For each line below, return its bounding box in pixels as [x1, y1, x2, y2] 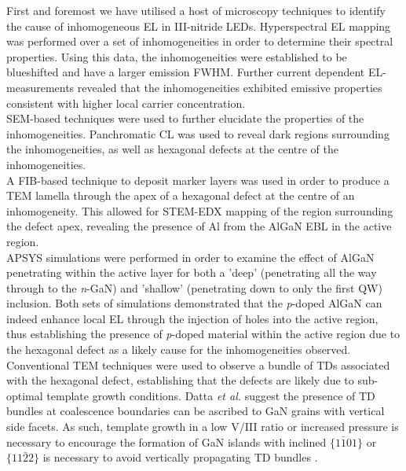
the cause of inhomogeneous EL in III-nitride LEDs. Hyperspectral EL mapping [6, 17, 391, 34]
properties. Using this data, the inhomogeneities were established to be [6, 48, 347, 64]
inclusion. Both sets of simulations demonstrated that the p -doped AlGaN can [6, 295, 382, 311]
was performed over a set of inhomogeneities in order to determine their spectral [6, 33, 393, 50]
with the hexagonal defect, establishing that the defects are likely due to [6, 372, 354, 388]
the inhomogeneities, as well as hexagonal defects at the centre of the [6, 141, 339, 157]
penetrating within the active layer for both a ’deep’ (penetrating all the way [6, 264, 377, 281]
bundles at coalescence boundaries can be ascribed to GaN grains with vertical [6, 403, 385, 419]
